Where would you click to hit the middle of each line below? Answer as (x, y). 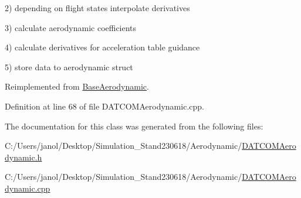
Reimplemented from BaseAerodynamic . (77, 86)
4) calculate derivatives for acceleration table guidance (102, 47)
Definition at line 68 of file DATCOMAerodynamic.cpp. (104, 106)
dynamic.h (23, 157)
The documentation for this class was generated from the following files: (134, 126)
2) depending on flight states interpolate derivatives (97, 8)
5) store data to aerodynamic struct (69, 66)
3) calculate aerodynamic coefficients (71, 27)
